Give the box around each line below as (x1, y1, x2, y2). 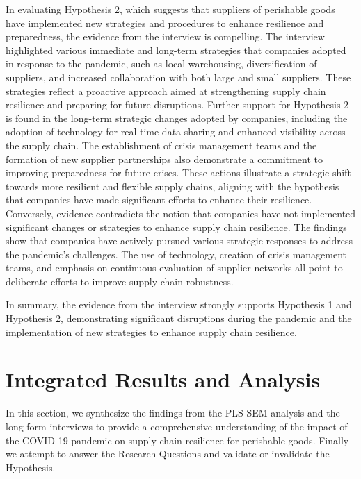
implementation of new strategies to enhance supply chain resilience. (6, 324, 297, 339)
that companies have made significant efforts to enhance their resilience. (6, 192, 312, 207)
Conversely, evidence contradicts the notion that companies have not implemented (6, 205, 356, 220)
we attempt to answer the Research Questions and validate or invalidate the (6, 446, 330, 461)
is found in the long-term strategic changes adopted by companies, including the (6, 110, 348, 125)
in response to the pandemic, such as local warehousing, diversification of (6, 56, 317, 71)
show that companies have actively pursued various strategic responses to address (6, 233, 353, 248)
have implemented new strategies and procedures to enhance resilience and (6, 15, 324, 30)
